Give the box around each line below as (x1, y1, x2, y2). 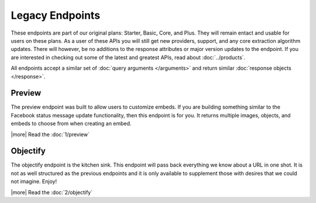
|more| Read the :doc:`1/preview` (11, 131, 90, 138)
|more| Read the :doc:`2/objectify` (11, 188, 93, 196)
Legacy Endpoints (11, 9, 101, 22)
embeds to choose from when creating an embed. (11, 120, 132, 127)
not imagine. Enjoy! (11, 178, 57, 185)
